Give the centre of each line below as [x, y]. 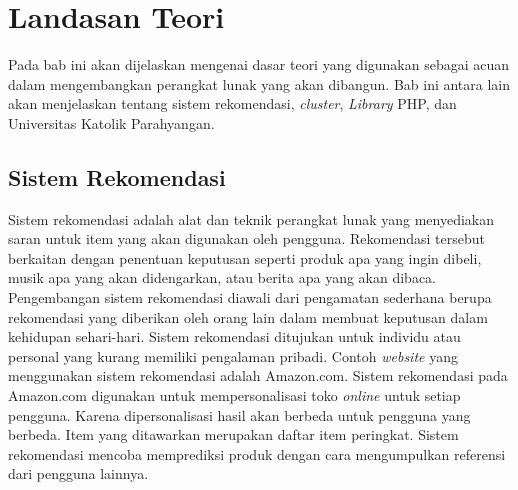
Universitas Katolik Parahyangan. [111, 122]
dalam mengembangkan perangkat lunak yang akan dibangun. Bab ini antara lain [259, 83]
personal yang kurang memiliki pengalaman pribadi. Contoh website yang [233, 355]
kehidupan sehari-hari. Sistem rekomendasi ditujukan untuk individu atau [234, 336]
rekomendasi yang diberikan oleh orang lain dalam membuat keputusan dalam [248, 316]
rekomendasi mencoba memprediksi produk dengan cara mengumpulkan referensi [257, 453]
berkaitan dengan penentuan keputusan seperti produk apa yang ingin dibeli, [245, 257]
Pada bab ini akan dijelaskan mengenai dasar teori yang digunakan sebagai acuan [259, 64]
